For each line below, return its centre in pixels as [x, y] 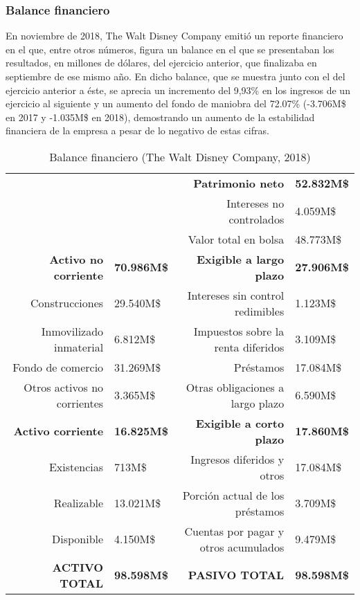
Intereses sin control [236, 295]
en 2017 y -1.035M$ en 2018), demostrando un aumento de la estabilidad [160, 117]
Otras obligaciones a [235, 387]
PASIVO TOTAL [236, 575]
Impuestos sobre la [239, 331]
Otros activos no [64, 387]
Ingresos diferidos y [237, 459]
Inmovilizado [72, 331]
